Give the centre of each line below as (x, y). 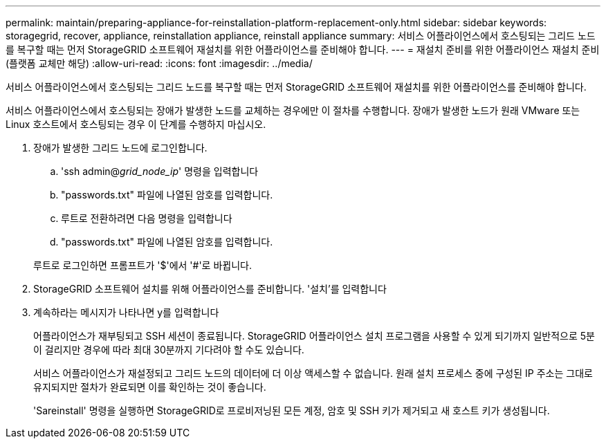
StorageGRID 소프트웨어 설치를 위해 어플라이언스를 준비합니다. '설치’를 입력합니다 (210, 289)
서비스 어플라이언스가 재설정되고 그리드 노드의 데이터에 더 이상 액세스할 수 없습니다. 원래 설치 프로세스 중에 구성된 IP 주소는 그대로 (313, 373)
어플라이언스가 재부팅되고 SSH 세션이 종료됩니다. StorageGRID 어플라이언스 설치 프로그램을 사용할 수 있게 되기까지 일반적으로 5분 (314, 336)
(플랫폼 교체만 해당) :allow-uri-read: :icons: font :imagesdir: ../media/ (159, 63)
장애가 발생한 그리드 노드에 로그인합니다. (120, 148)
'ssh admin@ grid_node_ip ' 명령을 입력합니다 (160, 171)
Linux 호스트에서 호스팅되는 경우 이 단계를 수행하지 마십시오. (136, 124)
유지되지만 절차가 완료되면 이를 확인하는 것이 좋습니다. (150, 387)
